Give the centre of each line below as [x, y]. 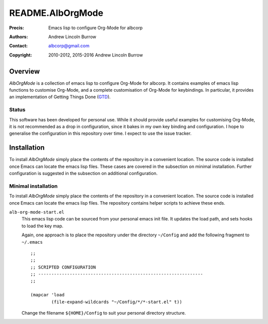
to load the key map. [42, 226]
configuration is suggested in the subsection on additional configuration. [83, 173]
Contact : [19, 46]
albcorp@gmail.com [69, 46]
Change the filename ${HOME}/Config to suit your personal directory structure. [104, 313]
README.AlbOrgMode [56, 13]
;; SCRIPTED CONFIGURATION [63, 267]
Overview [25, 71]
